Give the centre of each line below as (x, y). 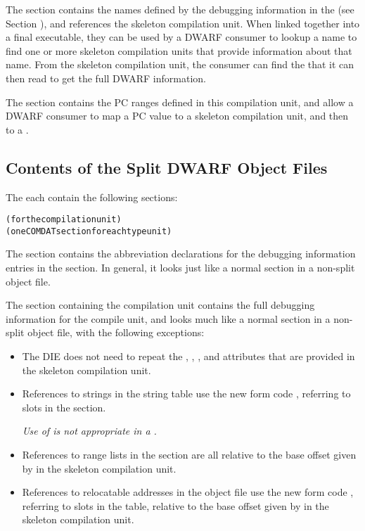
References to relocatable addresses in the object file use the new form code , (188, 492)
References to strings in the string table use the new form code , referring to (186, 394)
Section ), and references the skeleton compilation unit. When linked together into (183, 23)
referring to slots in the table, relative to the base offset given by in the (175, 505)
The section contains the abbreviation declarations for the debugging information (181, 254)
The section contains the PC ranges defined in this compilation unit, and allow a (180, 102)
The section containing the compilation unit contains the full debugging (160, 305)
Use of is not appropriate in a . (89, 431)
